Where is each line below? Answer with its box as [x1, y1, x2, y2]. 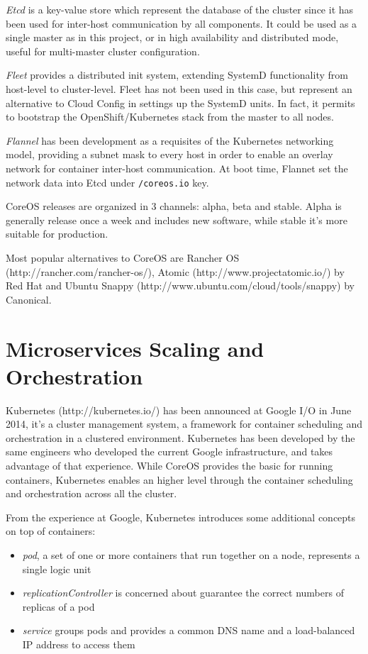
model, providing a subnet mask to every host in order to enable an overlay [6, 147, 333, 162]
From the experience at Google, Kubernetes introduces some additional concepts [6, 509, 356, 524]
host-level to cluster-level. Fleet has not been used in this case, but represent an [6, 81, 352, 96]
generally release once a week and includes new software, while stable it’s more [6, 212, 347, 227]
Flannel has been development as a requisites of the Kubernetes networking [6, 133, 334, 148]
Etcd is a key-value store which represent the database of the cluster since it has [6, 2, 354, 16]
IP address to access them [22, 636, 135, 651]
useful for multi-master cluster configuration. [6, 43, 200, 58]
